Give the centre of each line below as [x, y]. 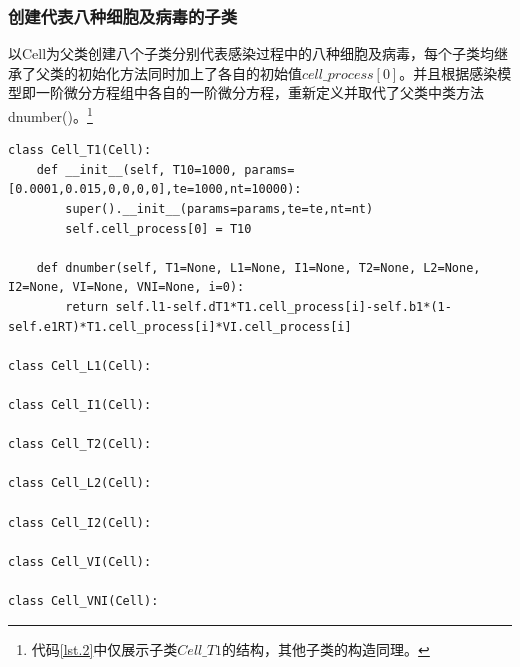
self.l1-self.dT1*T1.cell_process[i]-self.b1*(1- [283, 307]
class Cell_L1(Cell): [80, 365]
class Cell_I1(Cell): [80, 404]
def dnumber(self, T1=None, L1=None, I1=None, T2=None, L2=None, [258, 267]
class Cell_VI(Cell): [80, 561]
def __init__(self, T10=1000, [137, 169]
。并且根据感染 [448, 72]
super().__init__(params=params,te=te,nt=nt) [219, 209]
